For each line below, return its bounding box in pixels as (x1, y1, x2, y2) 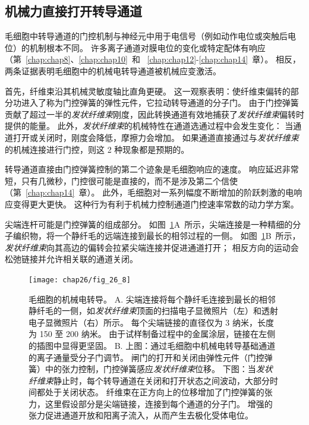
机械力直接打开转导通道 (5, 2, 142, 20)
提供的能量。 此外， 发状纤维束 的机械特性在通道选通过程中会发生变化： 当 (5, 119, 294, 132)
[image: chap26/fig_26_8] (29, 275, 131, 284)
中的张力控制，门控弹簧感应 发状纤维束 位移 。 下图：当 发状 (45, 363, 273, 375)
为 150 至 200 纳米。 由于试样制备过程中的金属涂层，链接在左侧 (29, 328, 276, 340)
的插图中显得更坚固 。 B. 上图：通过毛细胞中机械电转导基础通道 (29, 339, 276, 351)
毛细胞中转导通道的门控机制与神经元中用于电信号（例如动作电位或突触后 (5, 30, 288, 42)
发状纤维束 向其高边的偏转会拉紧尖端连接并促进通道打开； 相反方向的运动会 (5, 241, 299, 253)
